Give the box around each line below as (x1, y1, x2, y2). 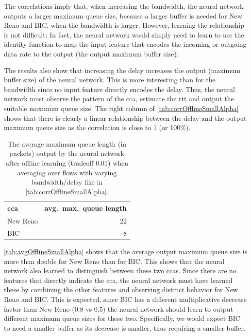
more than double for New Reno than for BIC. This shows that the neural (4, 256, 225, 266)
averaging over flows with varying (17, 167, 117, 177)
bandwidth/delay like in (31, 177, 103, 187)
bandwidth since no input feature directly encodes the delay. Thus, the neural (4, 84, 235, 94)
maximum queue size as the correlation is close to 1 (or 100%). (4, 122, 191, 132)
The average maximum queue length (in (7, 138, 127, 149)
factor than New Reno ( (4, 303, 75, 314)
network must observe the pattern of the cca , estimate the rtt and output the (4, 93, 234, 104)
